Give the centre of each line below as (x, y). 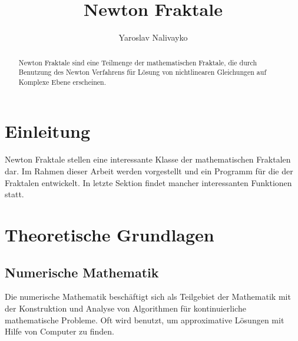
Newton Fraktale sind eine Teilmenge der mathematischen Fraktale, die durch (138, 62)
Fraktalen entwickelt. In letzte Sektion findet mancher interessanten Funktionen (148, 182)
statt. (14, 194)
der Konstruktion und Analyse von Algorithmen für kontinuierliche (125, 308)
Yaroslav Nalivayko (153, 37)
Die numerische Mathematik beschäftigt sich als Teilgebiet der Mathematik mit (148, 297)
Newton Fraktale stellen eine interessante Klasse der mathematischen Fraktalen (148, 159)
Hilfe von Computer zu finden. (59, 331)
